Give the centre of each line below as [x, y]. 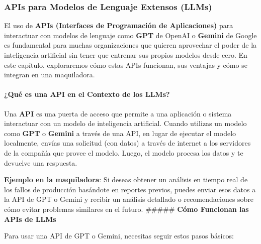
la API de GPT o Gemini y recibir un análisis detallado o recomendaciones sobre [129, 199]
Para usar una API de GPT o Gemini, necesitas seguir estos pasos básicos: [119, 236]
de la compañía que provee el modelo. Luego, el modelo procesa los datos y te [124, 152]
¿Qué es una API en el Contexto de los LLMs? [87, 94]
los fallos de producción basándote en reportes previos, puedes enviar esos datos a [130, 189]
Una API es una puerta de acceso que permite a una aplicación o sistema [118, 113]
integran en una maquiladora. [50, 75]
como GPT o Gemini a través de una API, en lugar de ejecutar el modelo [120, 133]
